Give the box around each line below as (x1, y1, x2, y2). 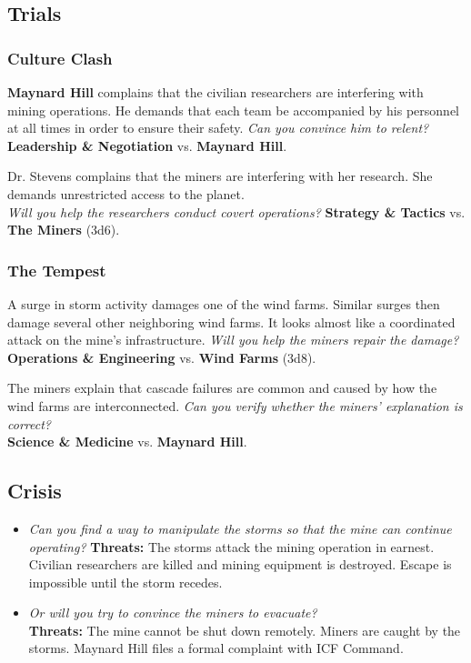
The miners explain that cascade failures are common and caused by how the (7, 378, 437, 397)
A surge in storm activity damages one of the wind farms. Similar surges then (7, 294, 440, 313)
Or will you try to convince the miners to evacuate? (28, 603, 317, 622)
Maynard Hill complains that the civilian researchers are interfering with (7, 83, 424, 101)
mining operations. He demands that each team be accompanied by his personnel (7, 100, 459, 119)
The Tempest (7, 258, 106, 281)
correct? (7, 414, 51, 433)
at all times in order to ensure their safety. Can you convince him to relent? (7, 118, 429, 137)
